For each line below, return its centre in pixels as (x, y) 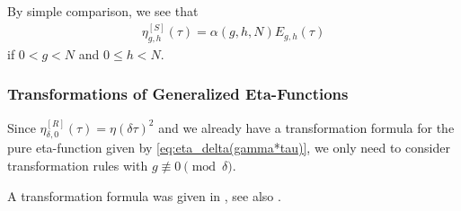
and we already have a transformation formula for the (306, 127)
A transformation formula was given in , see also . (144, 195)
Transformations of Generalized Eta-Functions (178, 94)
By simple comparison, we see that (103, 11)
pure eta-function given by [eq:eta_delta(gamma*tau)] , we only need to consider (229, 148)
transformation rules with (78, 166)
